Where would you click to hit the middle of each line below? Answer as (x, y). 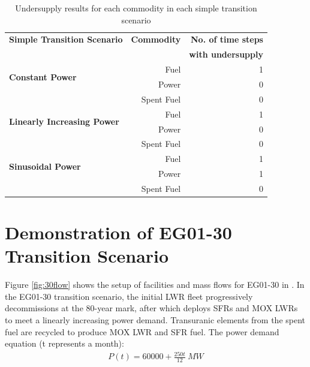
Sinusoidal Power (45, 166)
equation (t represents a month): (64, 343)
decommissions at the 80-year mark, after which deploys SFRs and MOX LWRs (151, 308)
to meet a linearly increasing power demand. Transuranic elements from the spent (155, 320)
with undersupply (226, 54)
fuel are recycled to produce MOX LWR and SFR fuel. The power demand (142, 331)
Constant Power (43, 76)
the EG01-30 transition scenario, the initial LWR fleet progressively (129, 296)
